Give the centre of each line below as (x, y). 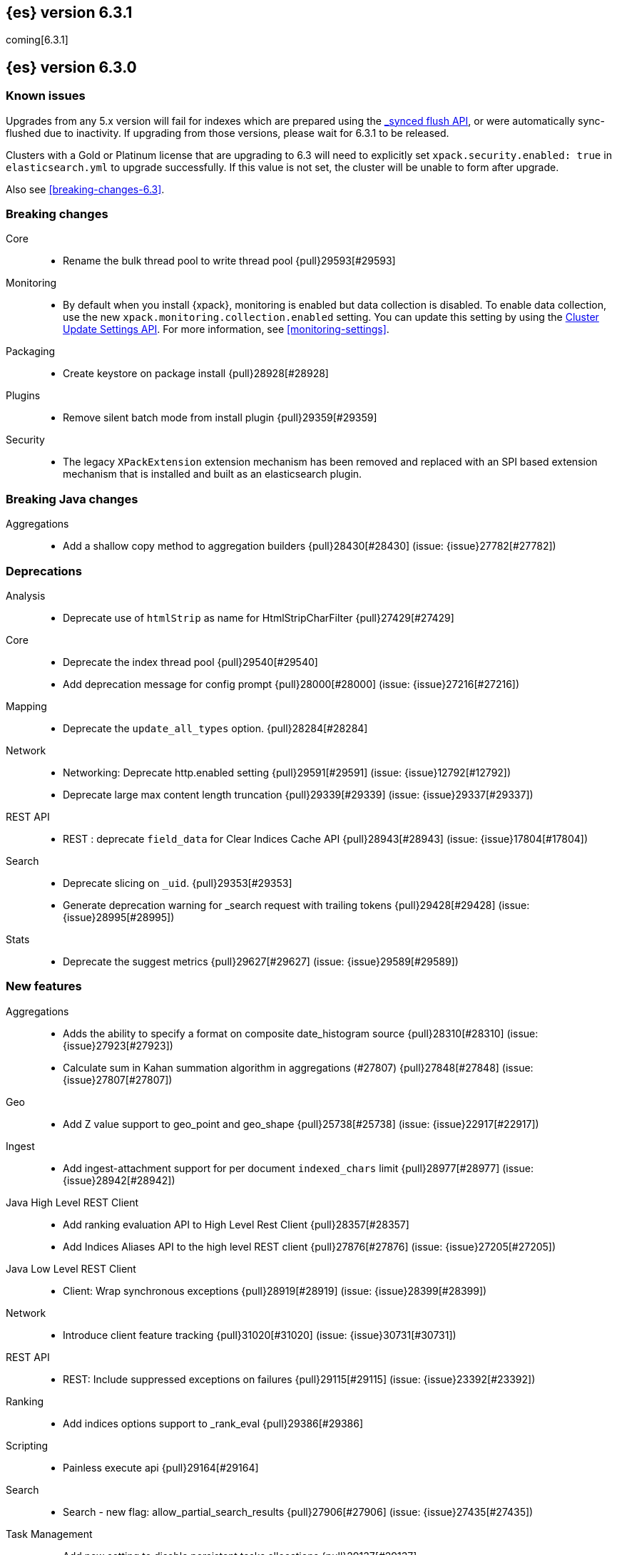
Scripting (27, 1445)
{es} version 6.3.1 (69, 12)
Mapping (26, 706)
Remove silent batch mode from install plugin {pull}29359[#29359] (220, 418)
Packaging (31, 351)
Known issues (46, 96)
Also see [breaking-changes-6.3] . (85, 189)
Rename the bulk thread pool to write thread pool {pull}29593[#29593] (229, 261)
